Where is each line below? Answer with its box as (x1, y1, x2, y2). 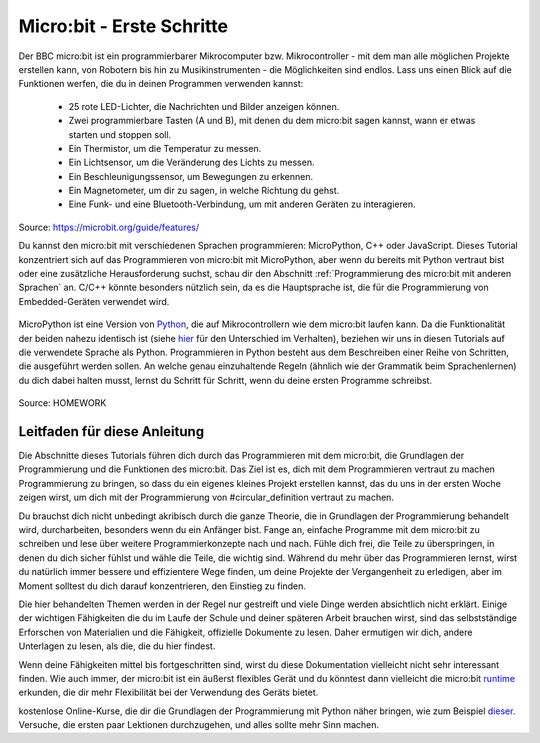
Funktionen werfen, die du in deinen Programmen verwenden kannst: (18, 78, 304, 90)
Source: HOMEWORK (18, 397, 107, 409)
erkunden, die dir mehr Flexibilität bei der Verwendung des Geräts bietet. (18, 686, 319, 699)
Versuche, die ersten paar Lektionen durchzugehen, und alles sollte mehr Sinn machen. (18, 719, 380, 731)
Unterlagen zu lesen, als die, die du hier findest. (18, 640, 216, 652)
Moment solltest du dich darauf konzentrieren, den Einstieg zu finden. (18, 580, 307, 592)
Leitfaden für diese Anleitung (18, 423, 205, 440)
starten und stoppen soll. (68, 128, 172, 140)
